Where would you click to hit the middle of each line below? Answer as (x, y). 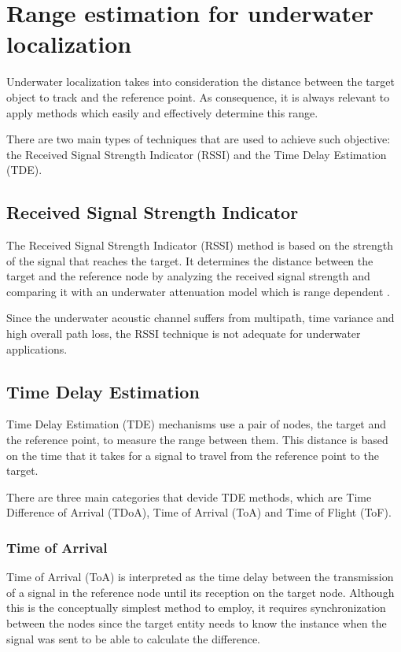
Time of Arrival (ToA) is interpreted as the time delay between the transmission (200, 577)
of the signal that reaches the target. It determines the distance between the (190, 260)
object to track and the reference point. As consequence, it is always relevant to (198, 96)
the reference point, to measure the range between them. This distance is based (197, 440)
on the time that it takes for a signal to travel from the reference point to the (193, 455)
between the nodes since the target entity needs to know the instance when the (197, 623)
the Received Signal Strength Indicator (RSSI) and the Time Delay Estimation (197, 154)
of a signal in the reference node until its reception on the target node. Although (200, 592)
